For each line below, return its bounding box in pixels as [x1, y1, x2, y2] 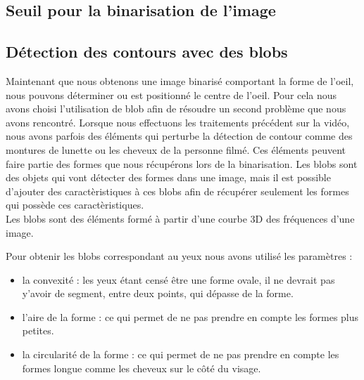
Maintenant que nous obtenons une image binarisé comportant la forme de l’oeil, [6, 73, 354, 88]
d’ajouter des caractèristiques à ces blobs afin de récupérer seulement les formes [6, 183, 349, 198]
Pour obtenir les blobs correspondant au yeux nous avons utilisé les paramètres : [6, 249, 353, 263]
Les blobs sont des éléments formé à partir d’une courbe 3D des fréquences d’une [6, 211, 355, 225]
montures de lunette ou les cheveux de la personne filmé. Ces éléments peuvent [6, 142, 346, 157]
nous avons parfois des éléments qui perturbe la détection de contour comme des [6, 129, 353, 143]
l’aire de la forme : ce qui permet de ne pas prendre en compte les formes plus [22, 309, 359, 324]
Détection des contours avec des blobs [6, 41, 288, 63]
